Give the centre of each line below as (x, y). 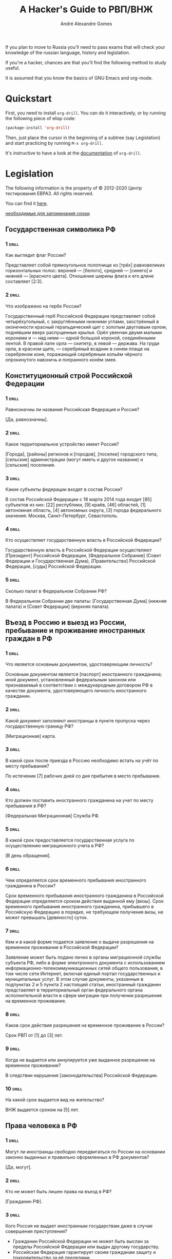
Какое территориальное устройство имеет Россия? (62, 444)
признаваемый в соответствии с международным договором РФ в (79, 685)
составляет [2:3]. (24, 281)
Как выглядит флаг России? (36, 255)
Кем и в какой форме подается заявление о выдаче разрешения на (80, 942)
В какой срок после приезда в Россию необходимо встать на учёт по (82, 760)
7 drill (13, 930)
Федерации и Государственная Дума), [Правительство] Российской (80, 561)
